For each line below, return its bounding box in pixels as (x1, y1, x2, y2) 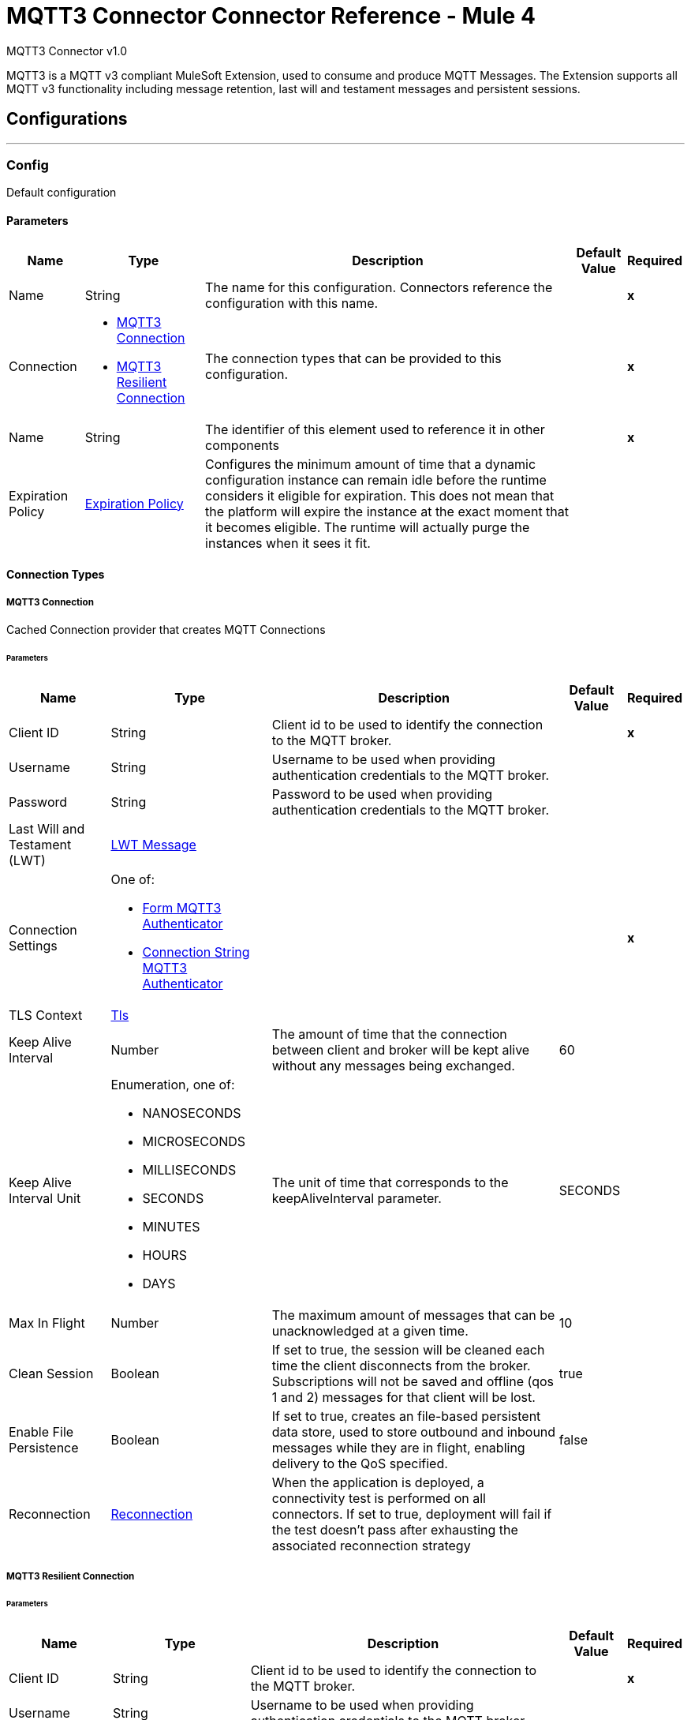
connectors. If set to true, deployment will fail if (271, 1505, 552, 1522)
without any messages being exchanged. (271, 1057, 515, 1074)
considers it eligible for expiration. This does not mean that (205, 487, 555, 504)
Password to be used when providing (271, 785, 493, 802)
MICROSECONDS (142, 1133, 246, 1149)
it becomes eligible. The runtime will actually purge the (205, 519, 530, 535)
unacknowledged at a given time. (271, 1322, 469, 1339)
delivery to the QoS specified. (271, 1455, 448, 1471)
